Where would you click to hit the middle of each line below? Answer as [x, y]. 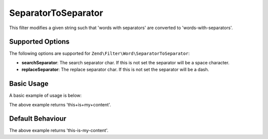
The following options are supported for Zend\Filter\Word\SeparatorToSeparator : [100, 53]
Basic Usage [29, 84]
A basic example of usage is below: [45, 95]
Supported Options [39, 42]
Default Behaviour [38, 119]
